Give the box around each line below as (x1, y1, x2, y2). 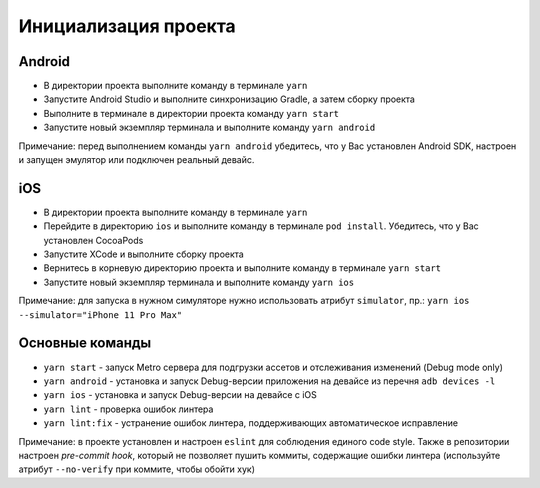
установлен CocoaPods (43, 234, 144, 246)
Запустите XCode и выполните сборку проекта (43, 248, 244, 260)
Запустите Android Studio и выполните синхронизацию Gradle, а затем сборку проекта (43, 93, 415, 105)
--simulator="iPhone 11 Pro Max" (18, 309, 183, 320)
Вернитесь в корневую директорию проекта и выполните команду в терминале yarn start (43, 262, 442, 274)
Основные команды (18, 335, 152, 352)
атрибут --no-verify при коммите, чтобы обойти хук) (18, 463, 255, 475)
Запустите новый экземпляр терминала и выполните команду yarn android (43, 121, 376, 134)
